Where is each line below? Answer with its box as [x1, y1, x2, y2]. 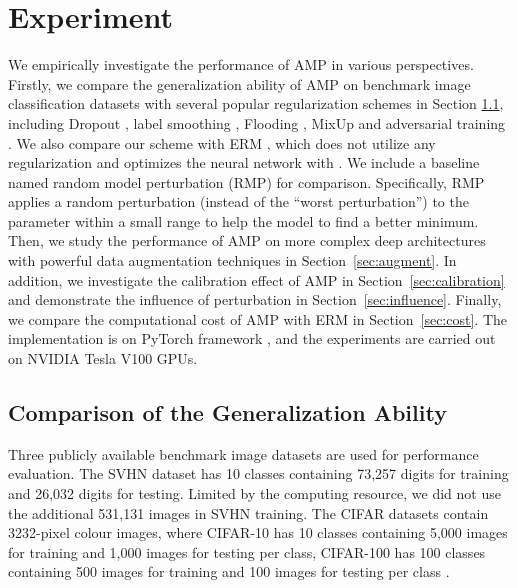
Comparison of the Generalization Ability [8, 397, 447, 428]
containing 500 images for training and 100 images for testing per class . [8, 561, 450, 582]
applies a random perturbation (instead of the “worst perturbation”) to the [8, 191, 469, 212]
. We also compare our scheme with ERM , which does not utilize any [8, 132, 436, 153]
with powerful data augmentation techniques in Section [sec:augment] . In [8, 250, 457, 271]
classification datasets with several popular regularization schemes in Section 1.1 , [8, 93, 504, 114]
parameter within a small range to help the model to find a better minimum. [8, 210, 479, 231]
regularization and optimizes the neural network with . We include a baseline [8, 152, 480, 173]
